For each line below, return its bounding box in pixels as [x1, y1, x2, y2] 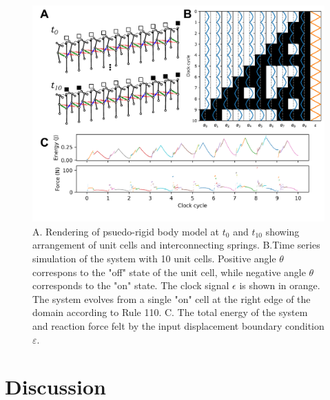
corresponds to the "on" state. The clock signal [32, 278, 229, 293]
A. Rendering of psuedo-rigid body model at [32, 224, 220, 238]
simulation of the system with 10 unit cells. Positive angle [32, 251, 276, 266]
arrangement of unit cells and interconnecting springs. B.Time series [32, 238, 320, 252]
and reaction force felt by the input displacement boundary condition [32, 319, 324, 333]
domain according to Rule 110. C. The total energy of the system [32, 305, 308, 319]
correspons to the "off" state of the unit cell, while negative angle [32, 264, 306, 279]
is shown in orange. [239, 278, 320, 293]
